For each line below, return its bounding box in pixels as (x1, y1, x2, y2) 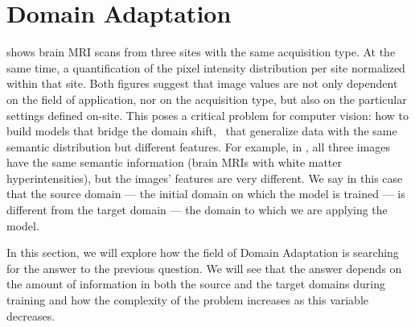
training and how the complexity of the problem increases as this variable (6, 292, 369, 308)
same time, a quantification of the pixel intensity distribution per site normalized (6, 59, 405, 76)
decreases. (6, 307, 55, 324)
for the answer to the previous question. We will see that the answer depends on (6, 259, 402, 276)
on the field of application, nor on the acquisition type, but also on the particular (6, 90, 407, 107)
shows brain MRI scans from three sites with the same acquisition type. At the (6, 43, 396, 60)
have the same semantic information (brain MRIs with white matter (6, 154, 343, 171)
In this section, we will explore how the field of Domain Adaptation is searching (6, 244, 399, 261)
